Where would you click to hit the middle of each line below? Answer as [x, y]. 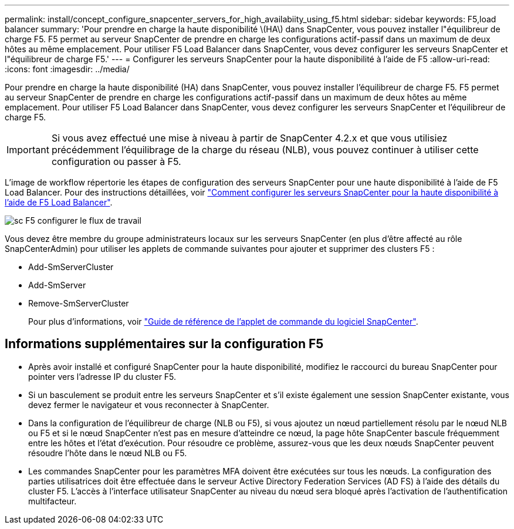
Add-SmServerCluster [71, 267]
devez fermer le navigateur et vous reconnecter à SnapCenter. [149, 405]
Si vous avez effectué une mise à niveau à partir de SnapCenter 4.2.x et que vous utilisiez [249, 138]
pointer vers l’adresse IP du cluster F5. [102, 376]
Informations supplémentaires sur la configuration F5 [164, 344]
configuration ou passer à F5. [116, 161]
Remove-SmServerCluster [79, 303]
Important [28, 150]
